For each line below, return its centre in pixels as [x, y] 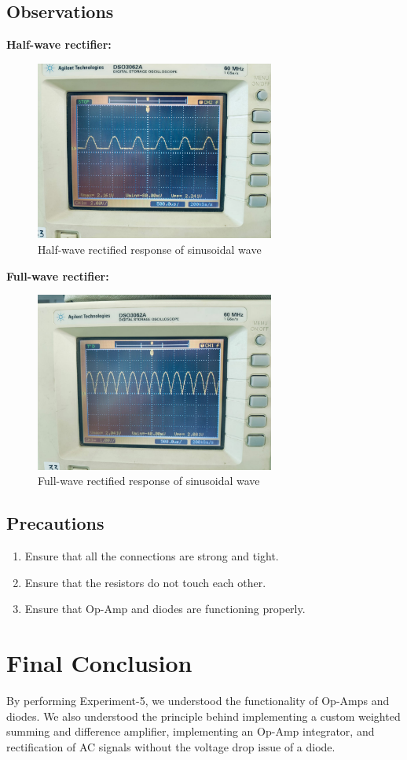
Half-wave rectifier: [59, 44]
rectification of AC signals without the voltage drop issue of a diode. [171, 746]
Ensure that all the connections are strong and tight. [152, 556]
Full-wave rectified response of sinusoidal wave [149, 481]
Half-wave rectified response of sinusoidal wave [150, 249]
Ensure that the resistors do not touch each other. [145, 582]
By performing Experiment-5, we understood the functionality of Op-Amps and [198, 701]
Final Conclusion [99, 663]
